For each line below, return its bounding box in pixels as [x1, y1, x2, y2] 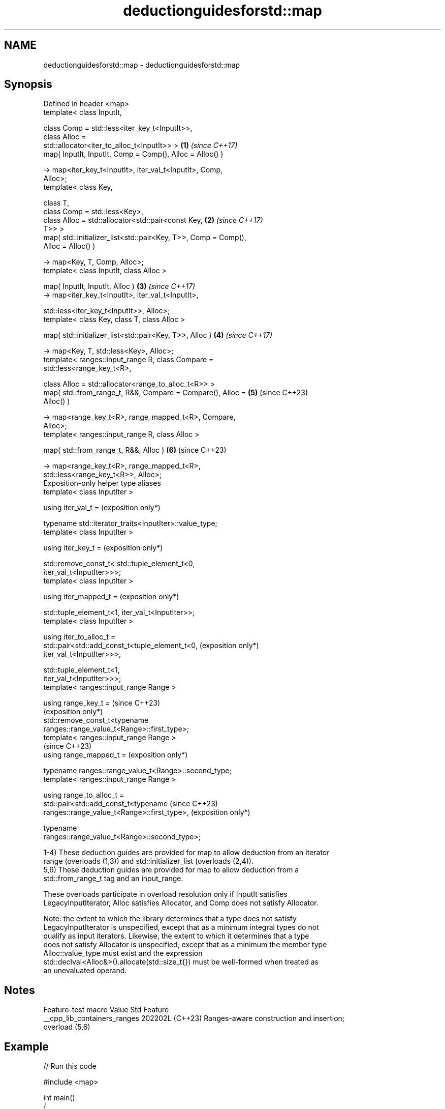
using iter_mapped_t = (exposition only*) [43, 592, 179, 601]
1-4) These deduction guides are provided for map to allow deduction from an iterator [43, 848, 330, 857]
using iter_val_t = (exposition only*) [43, 503, 161, 512]
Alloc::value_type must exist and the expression [43, 949, 203, 958]
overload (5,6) [43, 1023, 90, 1032]
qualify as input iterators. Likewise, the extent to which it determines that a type [43, 931, 309, 941]
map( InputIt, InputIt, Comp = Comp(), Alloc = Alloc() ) [43, 150, 224, 159]
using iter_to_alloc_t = [43, 632, 116, 641]
